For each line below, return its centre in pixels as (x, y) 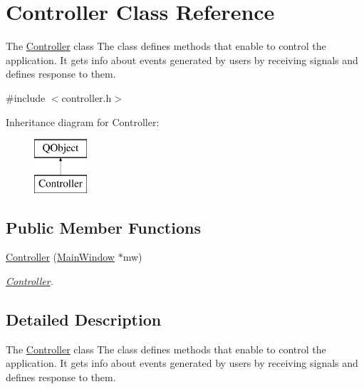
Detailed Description (84, 320)
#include (26, 97)
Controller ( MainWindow (60, 257)
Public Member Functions (103, 227)
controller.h (87, 97)
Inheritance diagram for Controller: (83, 121)
